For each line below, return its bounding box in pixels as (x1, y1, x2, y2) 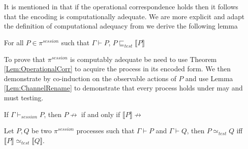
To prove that (4, 54, 46, 64)
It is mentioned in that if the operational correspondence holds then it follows (4, 1, 239, 11)
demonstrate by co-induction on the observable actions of (4, 73, 177, 83)
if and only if (81, 109, 120, 119)
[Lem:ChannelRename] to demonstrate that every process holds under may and (4, 83, 243, 93)
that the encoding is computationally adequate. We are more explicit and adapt (4, 11, 245, 21)
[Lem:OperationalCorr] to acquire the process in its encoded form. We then (4, 63, 231, 74)
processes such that (76, 125, 135, 136)
